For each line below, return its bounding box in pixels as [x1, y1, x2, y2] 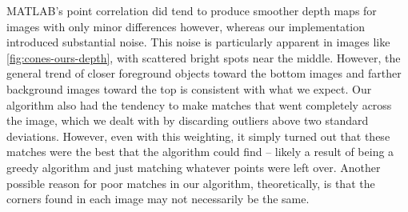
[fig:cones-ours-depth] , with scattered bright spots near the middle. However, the [6, 49, 401, 66]
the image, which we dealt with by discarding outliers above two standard [6, 112, 369, 129]
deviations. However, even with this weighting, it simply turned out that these [6, 127, 390, 144]
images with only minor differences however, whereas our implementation [6, 18, 365, 34]
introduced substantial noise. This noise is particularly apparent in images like [6, 34, 390, 50]
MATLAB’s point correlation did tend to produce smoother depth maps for [6, 2, 377, 18]
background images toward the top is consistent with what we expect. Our [6, 80, 372, 97]
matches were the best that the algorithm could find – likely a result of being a [6, 143, 394, 160]
